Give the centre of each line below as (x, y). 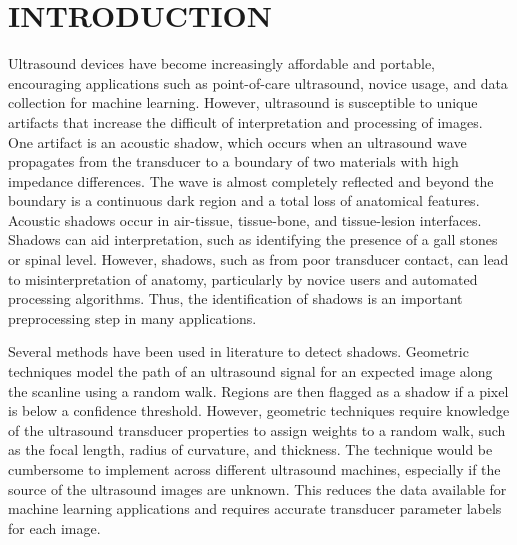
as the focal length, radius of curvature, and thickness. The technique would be (250, 449)
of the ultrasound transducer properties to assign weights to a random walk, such (257, 429)
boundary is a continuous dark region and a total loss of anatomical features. (244, 200)
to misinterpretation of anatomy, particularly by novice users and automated (243, 278)
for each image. (54, 527)
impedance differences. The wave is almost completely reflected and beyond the (251, 180)
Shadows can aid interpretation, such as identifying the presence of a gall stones (253, 239)
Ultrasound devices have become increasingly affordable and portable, (222, 63)
